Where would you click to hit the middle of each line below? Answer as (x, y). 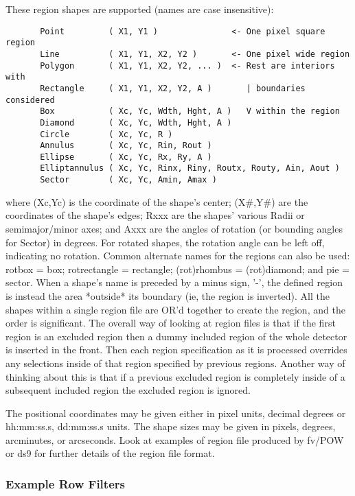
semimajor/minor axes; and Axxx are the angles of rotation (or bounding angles (174, 228)
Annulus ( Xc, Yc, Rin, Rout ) (126, 146)
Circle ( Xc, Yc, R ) (106, 134)
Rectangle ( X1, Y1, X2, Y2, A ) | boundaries (173, 88)
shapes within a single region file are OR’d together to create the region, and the (175, 309)
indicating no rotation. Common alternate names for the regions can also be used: (178, 256)
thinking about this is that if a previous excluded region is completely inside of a (175, 376)
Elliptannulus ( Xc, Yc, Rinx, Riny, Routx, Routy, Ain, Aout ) (190, 168)
